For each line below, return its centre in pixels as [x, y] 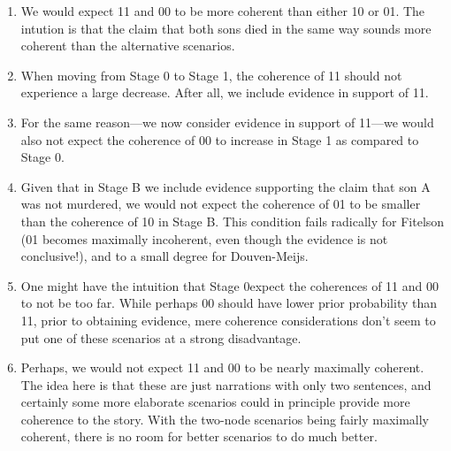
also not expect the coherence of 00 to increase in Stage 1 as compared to [220, 139]
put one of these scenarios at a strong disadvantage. [161, 337]
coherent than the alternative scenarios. [128, 46]
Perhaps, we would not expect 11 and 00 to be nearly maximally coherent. [222, 367]
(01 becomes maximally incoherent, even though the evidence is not [204, 238]
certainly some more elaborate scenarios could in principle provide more [215, 402]
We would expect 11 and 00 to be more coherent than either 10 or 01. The [223, 11]
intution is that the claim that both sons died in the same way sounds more [226, 28]
